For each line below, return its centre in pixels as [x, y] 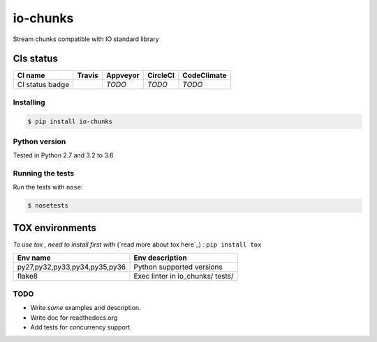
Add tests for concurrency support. [81, 327]
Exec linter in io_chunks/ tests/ [184, 277]
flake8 [28, 277]
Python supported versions [178, 267]
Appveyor [123, 75]
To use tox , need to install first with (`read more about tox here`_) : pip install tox [137, 244]
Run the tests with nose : [48, 187]
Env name [34, 258]
